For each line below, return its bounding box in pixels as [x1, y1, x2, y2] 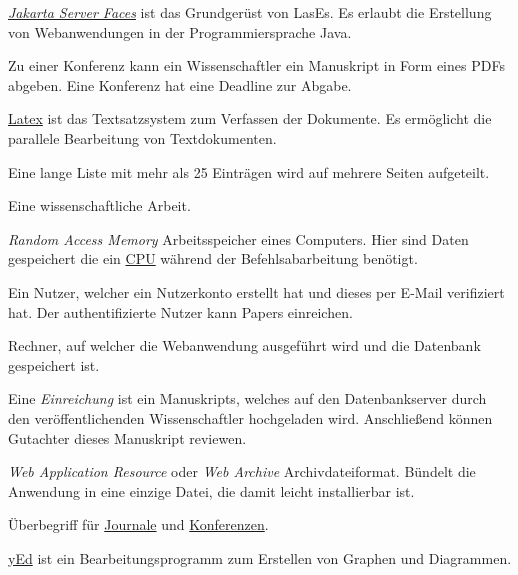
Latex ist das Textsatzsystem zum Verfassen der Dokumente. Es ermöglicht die [8, 108, 492, 129]
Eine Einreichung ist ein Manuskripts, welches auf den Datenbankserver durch [8, 388, 487, 409]
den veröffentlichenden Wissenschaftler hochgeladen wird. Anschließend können [8, 407, 493, 428]
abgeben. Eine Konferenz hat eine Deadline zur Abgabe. [8, 74, 352, 95]
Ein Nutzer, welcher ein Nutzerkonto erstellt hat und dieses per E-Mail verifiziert [8, 281, 505, 302]
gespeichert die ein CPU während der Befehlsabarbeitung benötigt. [8, 248, 418, 269]
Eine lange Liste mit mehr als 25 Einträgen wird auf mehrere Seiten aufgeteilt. [8, 161, 490, 182]
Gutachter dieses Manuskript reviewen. [8, 427, 247, 448]
